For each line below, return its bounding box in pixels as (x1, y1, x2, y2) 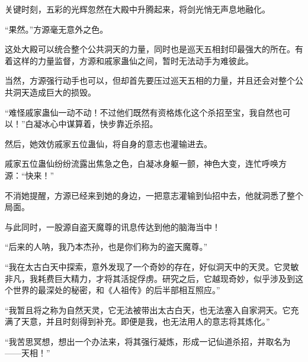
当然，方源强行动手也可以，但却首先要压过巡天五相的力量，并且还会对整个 (5, 74, 295, 87)
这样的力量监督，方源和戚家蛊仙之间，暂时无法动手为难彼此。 (12, 54, 254, 66)
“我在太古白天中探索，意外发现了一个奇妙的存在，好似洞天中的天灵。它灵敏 (5, 260, 299, 272)
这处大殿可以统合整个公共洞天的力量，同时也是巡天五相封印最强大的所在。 (5, 43, 295, 55)
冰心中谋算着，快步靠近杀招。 (41, 118, 158, 130)
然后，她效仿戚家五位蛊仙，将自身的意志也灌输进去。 (5, 137, 212, 150)
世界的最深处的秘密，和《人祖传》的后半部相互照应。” (12, 284, 220, 296)
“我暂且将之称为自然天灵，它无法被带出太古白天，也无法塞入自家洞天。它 (5, 303, 291, 316)
